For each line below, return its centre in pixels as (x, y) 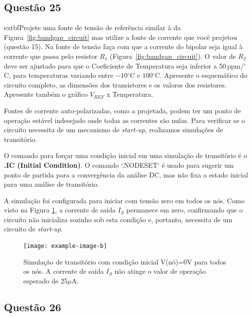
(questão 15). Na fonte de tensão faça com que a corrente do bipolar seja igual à (123, 46)
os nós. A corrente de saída (64, 271)
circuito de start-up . (33, 229)
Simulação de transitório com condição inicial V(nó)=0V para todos (125, 261)
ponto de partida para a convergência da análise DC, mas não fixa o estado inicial (126, 174)
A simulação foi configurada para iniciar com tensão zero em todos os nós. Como (124, 200)
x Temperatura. (130, 94)
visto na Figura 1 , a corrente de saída (60, 210)
